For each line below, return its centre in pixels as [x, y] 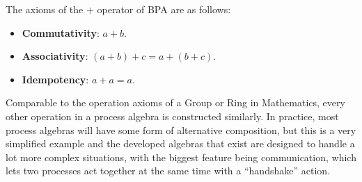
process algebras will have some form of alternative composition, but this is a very [181, 130]
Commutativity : [61, 32]
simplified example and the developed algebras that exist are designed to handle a [180, 143]
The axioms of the [45, 9]
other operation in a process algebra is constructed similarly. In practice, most [172, 116]
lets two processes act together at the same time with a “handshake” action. [168, 171]
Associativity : [55, 56]
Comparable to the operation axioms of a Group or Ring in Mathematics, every [175, 102]
